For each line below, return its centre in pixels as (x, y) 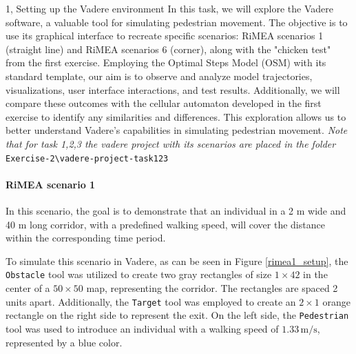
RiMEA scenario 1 (51, 184)
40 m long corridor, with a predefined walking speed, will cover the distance (165, 224)
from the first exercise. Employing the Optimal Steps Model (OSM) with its (166, 62)
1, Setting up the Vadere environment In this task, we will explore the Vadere (169, 8)
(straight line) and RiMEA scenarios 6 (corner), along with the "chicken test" (168, 49)
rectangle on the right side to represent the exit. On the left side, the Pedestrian (177, 315)
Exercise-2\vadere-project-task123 (87, 158)
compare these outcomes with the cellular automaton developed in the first (164, 103)
